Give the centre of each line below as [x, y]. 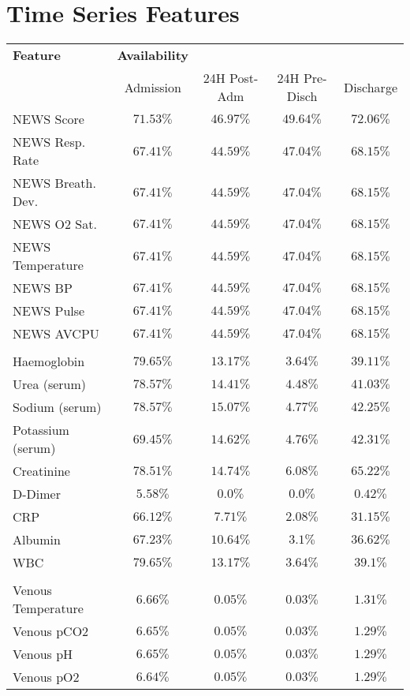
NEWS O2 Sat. [55, 224]
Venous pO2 [46, 677]
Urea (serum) [50, 384]
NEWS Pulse [49, 311]
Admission [153, 87]
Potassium [41, 430]
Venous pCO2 [51, 631]
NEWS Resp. [49, 142]
